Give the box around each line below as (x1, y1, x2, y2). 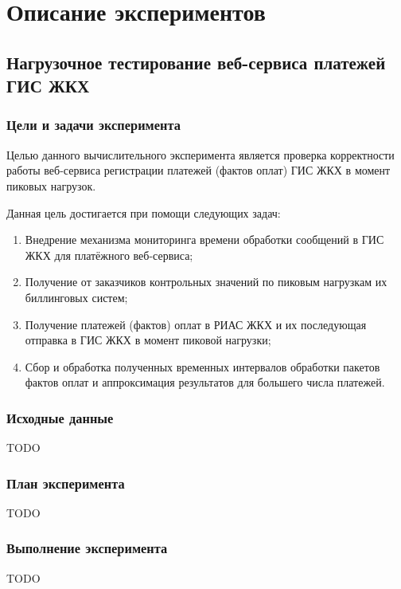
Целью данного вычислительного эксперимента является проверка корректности (6, 146, 395, 163)
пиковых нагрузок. (6, 177, 96, 194)
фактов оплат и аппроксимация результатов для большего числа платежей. (25, 374, 385, 391)
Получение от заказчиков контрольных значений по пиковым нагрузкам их (25, 273, 387, 290)
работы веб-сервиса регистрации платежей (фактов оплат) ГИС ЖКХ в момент (6, 162, 391, 179)
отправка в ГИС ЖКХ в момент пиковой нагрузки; (25, 332, 271, 348)
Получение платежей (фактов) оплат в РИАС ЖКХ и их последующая (25, 316, 367, 332)
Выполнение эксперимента (6, 538, 168, 558)
